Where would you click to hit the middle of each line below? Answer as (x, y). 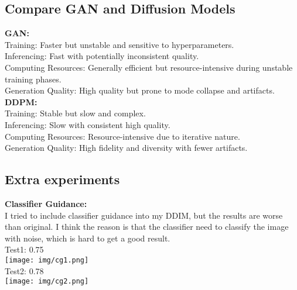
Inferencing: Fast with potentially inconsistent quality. (102, 56)
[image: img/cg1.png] (47, 260)
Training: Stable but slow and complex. (75, 113)
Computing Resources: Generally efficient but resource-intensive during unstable (149, 67)
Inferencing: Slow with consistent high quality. (88, 124)
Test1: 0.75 (24, 249)
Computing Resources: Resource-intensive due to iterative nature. (122, 136)
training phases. (33, 79)
